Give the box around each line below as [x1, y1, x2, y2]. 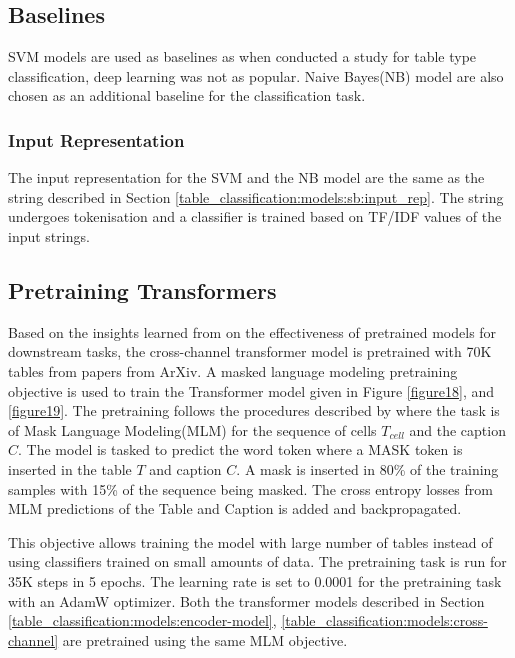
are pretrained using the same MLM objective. [62, 629, 348, 650]
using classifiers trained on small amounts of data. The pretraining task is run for [8, 551, 507, 572]
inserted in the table [8, 458, 132, 479]
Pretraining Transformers [8, 274, 277, 305]
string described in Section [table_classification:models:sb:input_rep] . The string [8, 186, 504, 207]
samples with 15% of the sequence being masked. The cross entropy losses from [8, 478, 493, 499]
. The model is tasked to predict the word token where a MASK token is [18, 439, 463, 460]
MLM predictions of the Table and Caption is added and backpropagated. [8, 498, 462, 519]
